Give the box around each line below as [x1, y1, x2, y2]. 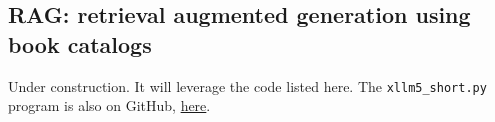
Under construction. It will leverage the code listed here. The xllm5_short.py [8, 75, 487, 96]
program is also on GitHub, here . [8, 95, 211, 116]
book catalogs [8, 28, 152, 59]
